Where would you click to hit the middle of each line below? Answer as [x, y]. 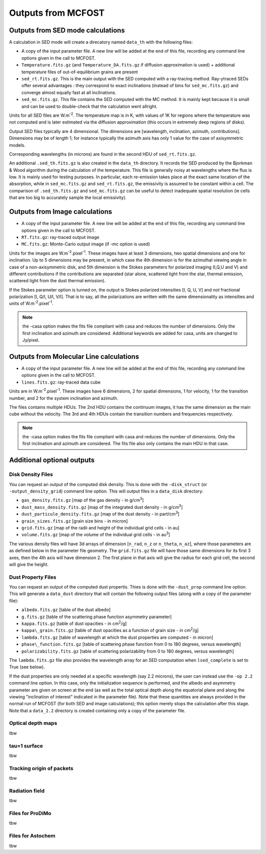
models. [17, 145]
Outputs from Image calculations [61, 212]
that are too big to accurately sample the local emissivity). [68, 197]
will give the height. [29, 564]
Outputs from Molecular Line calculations [74, 356]
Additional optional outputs [52, 460]
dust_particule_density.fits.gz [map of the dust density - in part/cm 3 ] [100, 514]
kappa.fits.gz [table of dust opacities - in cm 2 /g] [74, 623]
